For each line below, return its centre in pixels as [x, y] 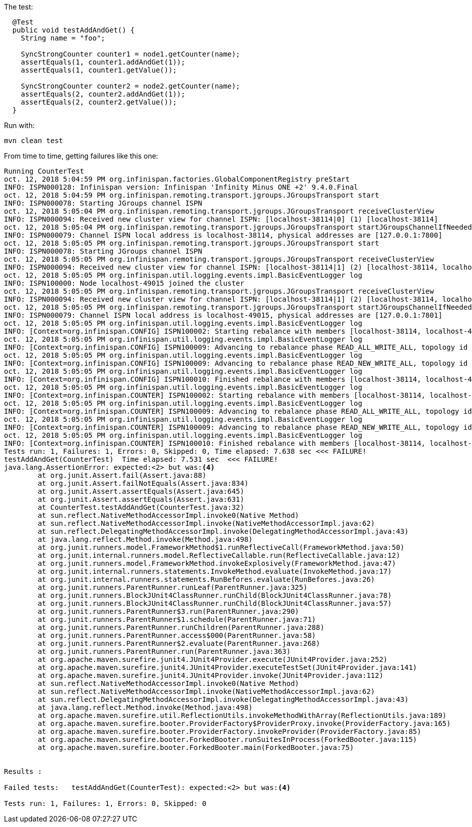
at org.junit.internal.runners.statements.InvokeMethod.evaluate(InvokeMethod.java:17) [215, 571]
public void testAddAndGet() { [73, 30]
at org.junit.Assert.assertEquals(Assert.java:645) [141, 491]
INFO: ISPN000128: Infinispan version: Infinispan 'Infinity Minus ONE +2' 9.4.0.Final [181, 187]
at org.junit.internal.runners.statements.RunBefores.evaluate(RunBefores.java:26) [206, 579]
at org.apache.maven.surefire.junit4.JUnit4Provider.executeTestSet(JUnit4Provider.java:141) [227, 667]
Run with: [19, 125]
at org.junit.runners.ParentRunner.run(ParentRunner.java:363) [164, 651]
